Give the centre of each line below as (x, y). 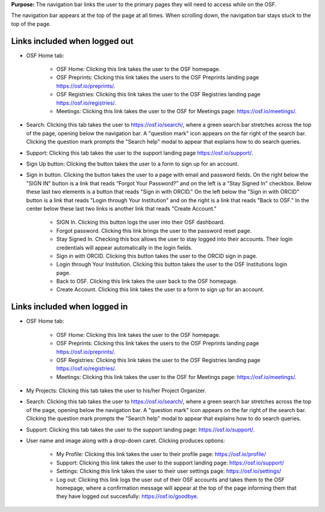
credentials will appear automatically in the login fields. (124, 247)
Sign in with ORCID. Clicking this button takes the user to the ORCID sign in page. (157, 256)
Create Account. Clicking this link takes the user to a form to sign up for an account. (160, 289)
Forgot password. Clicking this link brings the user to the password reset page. (154, 230)
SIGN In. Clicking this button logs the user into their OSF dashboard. (141, 222)
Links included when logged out (72, 41)
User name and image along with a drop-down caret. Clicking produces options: (125, 441)
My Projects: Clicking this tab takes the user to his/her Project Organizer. (116, 390)
